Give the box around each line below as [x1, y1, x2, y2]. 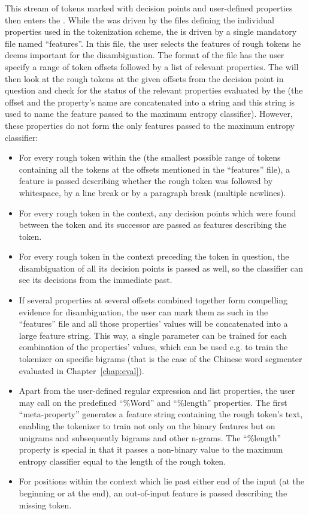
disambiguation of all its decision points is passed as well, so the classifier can [19, 261, 303, 274]
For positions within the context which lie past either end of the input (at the [19, 475, 304, 487]
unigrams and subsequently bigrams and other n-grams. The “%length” [19, 431, 281, 444]
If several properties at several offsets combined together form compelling [19, 294, 287, 306]
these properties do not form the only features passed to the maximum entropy [5, 119, 295, 131]
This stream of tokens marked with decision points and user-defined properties [5, 2, 293, 14]
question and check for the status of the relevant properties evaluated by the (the [5, 84, 303, 97]
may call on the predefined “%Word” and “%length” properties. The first [19, 396, 287, 408]
